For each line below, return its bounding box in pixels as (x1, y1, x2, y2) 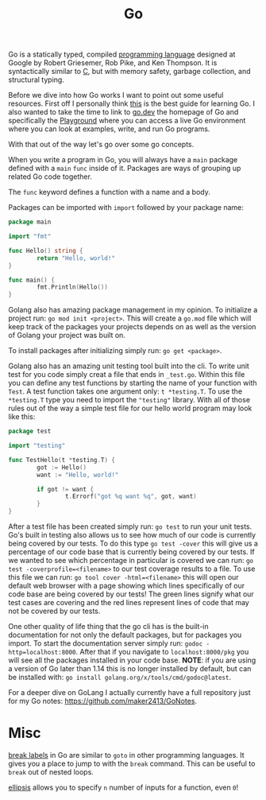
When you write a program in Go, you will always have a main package (8, 155, 238, 165)
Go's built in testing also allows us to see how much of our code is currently (8, 530, 256, 540)
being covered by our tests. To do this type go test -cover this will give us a (8, 538, 258, 549)
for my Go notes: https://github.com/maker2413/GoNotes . (8, 697, 197, 706)
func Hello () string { (8, 247, 83, 254)
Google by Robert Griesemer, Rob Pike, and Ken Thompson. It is (8, 58, 218, 68)
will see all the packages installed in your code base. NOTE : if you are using (8, 655, 256, 665)
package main (8, 218, 52, 227)
